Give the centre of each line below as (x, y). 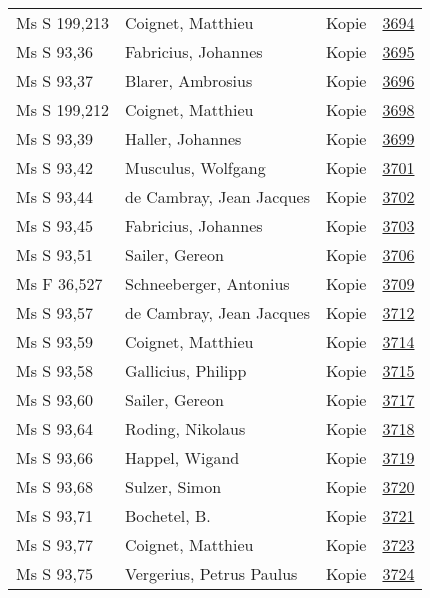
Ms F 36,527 (59, 283)
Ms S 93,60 (54, 399)
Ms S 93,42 (54, 167)
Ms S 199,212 (62, 109)
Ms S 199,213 (62, 22)
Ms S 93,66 (54, 457)
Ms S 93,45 (54, 225)
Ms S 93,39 (54, 138)
